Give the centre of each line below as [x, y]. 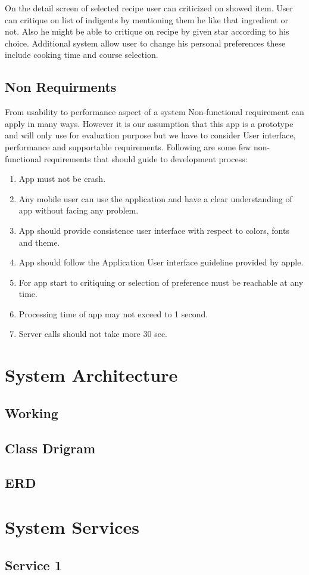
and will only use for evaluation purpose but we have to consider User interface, [150, 135]
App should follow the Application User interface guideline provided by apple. [161, 262]
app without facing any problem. [79, 210]
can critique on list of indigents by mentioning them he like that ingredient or [146, 19]
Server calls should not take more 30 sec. [93, 334]
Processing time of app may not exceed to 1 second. [113, 313]
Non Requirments [61, 87]
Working [32, 412]
